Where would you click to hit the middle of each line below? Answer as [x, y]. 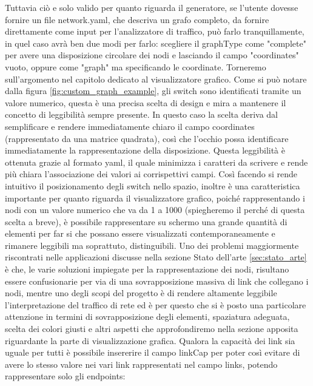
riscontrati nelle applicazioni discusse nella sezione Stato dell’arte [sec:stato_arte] [156, 257]
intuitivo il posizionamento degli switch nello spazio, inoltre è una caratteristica [153, 185]
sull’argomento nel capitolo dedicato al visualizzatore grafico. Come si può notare [156, 79]
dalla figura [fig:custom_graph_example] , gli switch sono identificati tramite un [153, 91]
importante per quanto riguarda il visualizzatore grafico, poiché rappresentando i [155, 198]
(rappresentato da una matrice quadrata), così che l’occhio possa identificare [147, 138]
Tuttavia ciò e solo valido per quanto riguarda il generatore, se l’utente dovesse [152, 7]
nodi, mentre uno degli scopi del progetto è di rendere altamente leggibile [141, 293]
